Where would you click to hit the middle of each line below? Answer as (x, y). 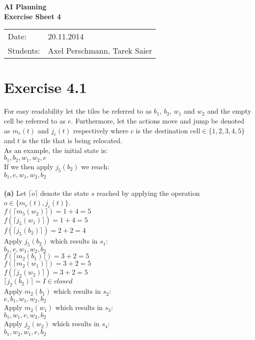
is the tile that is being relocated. (72, 140)
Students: (24, 51)
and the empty (229, 111)
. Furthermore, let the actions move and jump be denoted (157, 120)
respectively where (101, 130)
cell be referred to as (35, 120)
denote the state (64, 193)
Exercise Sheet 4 (33, 16)
